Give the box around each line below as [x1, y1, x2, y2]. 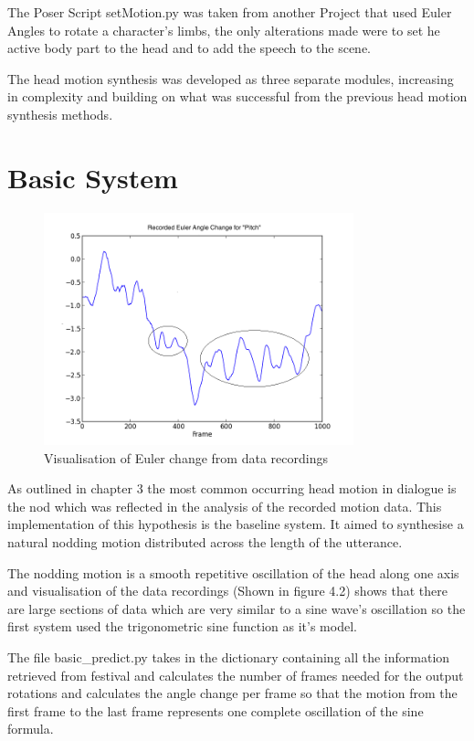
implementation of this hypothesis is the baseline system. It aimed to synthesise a [7, 514, 464, 534]
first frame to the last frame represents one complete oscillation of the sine [7, 701, 424, 720]
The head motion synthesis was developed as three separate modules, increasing [7, 69, 454, 88]
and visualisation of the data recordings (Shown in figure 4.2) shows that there [7, 581, 448, 600]
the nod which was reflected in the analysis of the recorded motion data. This [7, 496, 442, 515]
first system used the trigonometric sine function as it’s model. [7, 617, 357, 636]
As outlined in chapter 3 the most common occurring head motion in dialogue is [7, 479, 457, 498]
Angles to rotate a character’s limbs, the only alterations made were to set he [7, 20, 440, 39]
